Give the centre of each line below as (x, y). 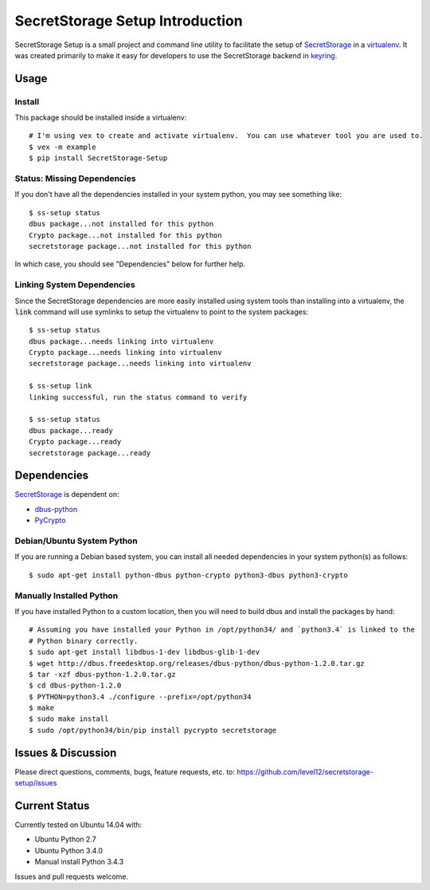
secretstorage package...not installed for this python (140, 246)
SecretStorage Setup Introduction (129, 21)
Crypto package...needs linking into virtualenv (125, 352)
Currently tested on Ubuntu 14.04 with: (78, 825)
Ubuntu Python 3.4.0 (69, 850)
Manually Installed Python (66, 596)
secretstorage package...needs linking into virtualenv (140, 364)
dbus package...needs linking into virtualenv (121, 341)
